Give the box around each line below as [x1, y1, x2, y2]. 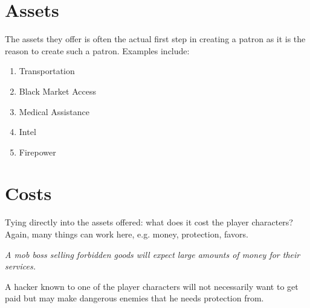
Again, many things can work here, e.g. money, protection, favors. [5, 228, 248, 240]
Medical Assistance [19, 105, 89, 118]
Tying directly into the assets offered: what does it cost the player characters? [5, 216, 293, 228]
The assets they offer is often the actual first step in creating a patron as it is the [5, 33, 306, 45]
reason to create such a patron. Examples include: [5, 44, 190, 57]
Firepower [19, 145, 56, 158]
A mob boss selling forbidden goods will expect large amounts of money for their [5, 248, 300, 260]
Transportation [19, 64, 75, 77]
